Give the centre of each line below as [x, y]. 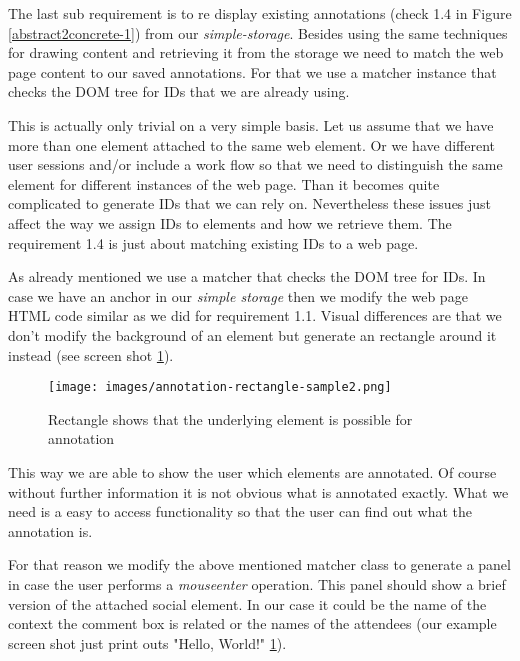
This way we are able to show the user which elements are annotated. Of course [252, 471]
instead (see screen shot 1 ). [91, 354]
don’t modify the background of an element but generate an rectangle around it [252, 334]
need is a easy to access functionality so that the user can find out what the [240, 511]
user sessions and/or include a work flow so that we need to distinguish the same [255, 164]
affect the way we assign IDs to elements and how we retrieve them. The [230, 222]
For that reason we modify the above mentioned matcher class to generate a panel [259, 564]
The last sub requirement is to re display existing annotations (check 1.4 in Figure [260, 13]
